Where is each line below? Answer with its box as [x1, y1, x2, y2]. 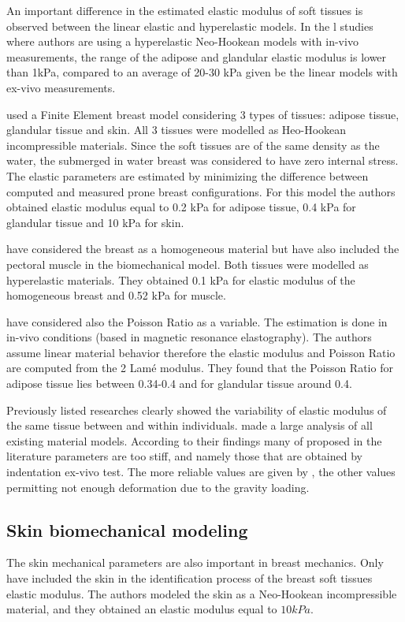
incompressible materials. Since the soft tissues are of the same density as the [6, 136, 380, 153]
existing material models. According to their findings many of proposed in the [6, 432, 382, 449]
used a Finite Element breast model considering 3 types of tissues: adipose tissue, [6, 106, 399, 122]
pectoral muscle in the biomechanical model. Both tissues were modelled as [6, 255, 369, 272]
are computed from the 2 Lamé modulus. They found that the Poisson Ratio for [6, 359, 393, 376]
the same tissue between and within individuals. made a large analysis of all [6, 417, 373, 434]
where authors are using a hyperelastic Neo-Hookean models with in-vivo [6, 33, 359, 50]
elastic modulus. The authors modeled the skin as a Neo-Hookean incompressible [6, 585, 397, 602]
